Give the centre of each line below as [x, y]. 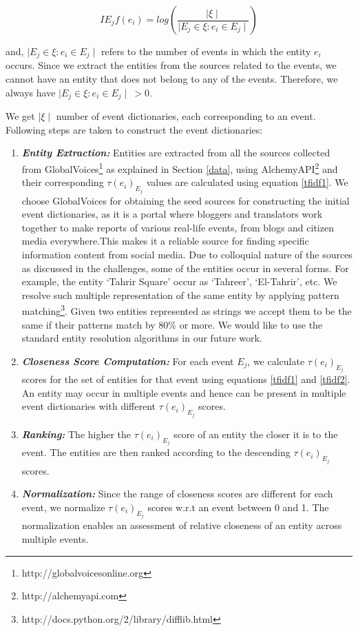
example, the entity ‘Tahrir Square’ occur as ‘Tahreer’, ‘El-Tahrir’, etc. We [179, 281]
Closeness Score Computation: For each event [128, 361]
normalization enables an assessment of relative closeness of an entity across [182, 525]
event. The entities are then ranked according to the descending [156, 452]
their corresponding [63, 182]
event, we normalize [63, 507]
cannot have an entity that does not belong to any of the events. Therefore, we [172, 79]
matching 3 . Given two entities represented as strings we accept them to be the [187, 310]
